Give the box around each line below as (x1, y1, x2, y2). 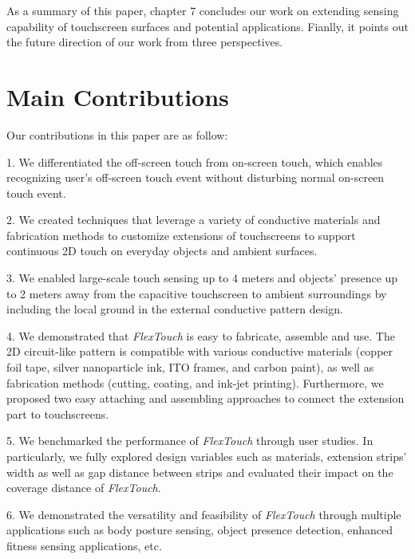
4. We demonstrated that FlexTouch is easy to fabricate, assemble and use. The (6, 327, 395, 344)
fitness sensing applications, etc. (6, 537, 162, 553)
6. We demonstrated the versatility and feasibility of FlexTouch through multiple (6, 506, 401, 522)
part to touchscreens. (6, 405, 109, 422)
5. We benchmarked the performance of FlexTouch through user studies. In (6, 432, 373, 449)
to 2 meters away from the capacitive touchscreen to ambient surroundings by (6, 285, 387, 301)
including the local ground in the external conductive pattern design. (6, 301, 343, 317)
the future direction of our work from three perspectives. (6, 33, 283, 50)
